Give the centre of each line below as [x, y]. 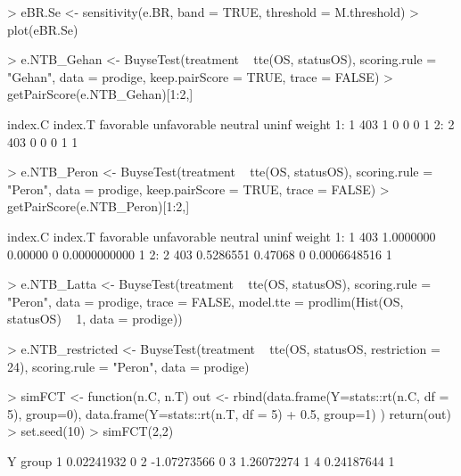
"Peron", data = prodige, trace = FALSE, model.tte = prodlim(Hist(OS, [206, 301]
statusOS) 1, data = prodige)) [95, 319]
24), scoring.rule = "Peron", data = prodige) [128, 366]
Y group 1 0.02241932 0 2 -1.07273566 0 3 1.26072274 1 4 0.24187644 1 [201, 460]
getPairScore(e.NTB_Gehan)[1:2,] [100, 94]
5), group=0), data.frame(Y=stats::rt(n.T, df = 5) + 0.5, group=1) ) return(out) [229, 413]
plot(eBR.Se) [43, 29]
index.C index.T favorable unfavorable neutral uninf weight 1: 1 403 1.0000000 [222, 236]
